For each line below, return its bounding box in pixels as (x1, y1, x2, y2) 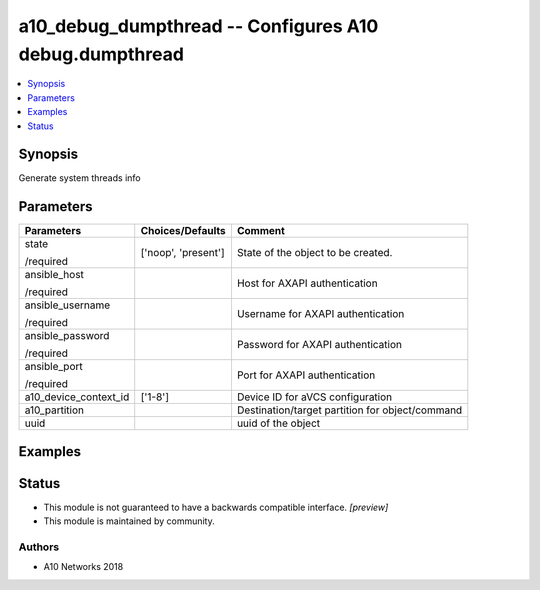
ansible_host (24, 268, 85, 282)
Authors (18, 540, 60, 554)
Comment (236, 224, 285, 238)
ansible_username (24, 298, 111, 312)
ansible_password (24, 329, 110, 343)
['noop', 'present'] (140, 246, 225, 260)
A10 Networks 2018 (43, 561, 124, 573)
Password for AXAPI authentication (236, 338, 402, 352)
